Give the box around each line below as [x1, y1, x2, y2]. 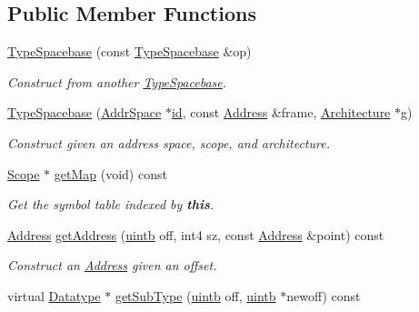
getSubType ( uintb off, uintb [115, 286, 276, 305]
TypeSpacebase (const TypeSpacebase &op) [7, 42, 252, 61]
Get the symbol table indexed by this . [7, 195, 214, 214]
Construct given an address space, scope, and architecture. [7, 133, 330, 152]
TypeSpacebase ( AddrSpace [7, 103, 162, 122]
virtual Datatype [7, 286, 101, 305]
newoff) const [286, 286, 361, 305]
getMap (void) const [54, 164, 167, 183]
